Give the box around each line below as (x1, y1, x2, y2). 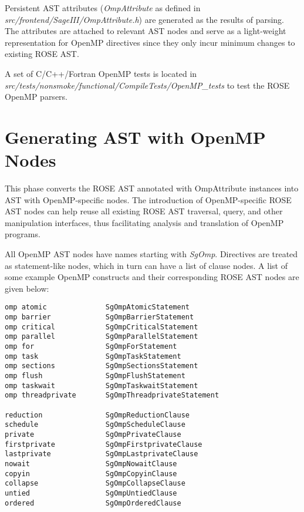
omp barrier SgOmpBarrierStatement (5, 313, 194, 322)
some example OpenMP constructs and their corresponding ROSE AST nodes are (5, 271, 299, 283)
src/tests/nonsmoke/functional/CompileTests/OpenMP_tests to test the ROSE (5, 79, 290, 91)
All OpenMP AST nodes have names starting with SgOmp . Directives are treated (5, 248, 298, 260)
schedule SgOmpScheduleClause (5, 420, 185, 429)
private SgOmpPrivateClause (5, 430, 181, 439)
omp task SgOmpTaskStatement (5, 352, 181, 361)
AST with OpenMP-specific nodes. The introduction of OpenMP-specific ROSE (5, 193, 292, 206)
